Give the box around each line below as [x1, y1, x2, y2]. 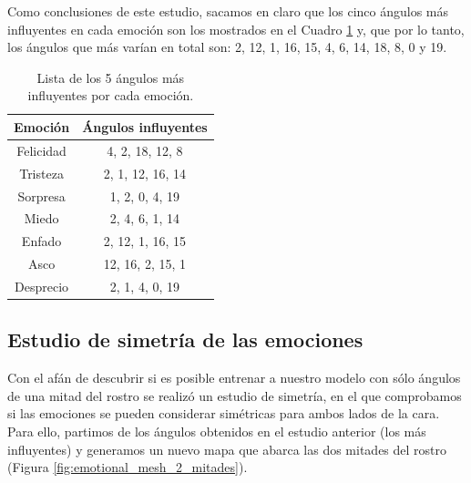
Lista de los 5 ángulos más [36, 67, 185, 87]
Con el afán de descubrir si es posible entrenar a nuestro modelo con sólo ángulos [7, 368, 461, 387]
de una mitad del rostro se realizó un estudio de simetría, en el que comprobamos [7, 385, 462, 405]
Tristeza [19, 163, 64, 182]
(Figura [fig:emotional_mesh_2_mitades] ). [7, 457, 248, 477]
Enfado [21, 231, 62, 251]
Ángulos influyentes [82, 117, 208, 136]
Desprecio [15, 276, 69, 295]
